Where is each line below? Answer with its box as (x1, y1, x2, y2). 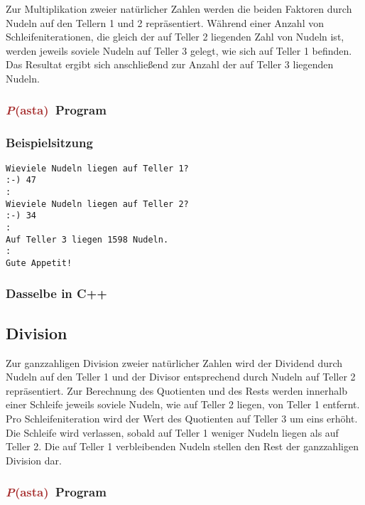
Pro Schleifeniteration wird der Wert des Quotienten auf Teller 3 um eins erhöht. (6, 410, 358, 425)
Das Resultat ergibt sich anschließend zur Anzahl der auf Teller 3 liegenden (6, 57, 334, 72)
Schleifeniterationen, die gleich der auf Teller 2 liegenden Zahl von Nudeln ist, (6, 29, 344, 44)
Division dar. (6, 452, 62, 467)
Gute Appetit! (6, 257, 72, 268)
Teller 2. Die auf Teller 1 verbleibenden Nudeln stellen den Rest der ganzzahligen (6, 439, 359, 454)
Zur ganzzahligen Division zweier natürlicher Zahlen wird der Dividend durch (6, 355, 343, 370)
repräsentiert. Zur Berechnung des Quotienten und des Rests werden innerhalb (6, 383, 347, 398)
